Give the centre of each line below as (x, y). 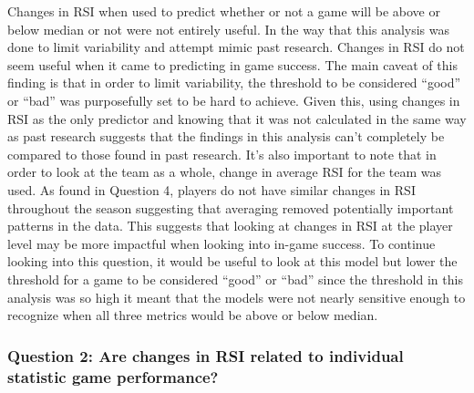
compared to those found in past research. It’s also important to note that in (222, 154)
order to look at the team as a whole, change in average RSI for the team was (225, 172)
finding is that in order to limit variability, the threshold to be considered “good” (234, 83)
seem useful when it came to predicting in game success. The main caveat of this (232, 64)
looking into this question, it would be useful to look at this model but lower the (232, 261)
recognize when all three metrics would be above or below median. (193, 315)
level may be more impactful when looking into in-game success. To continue (222, 243)
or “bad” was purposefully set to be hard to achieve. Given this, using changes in (234, 100)
